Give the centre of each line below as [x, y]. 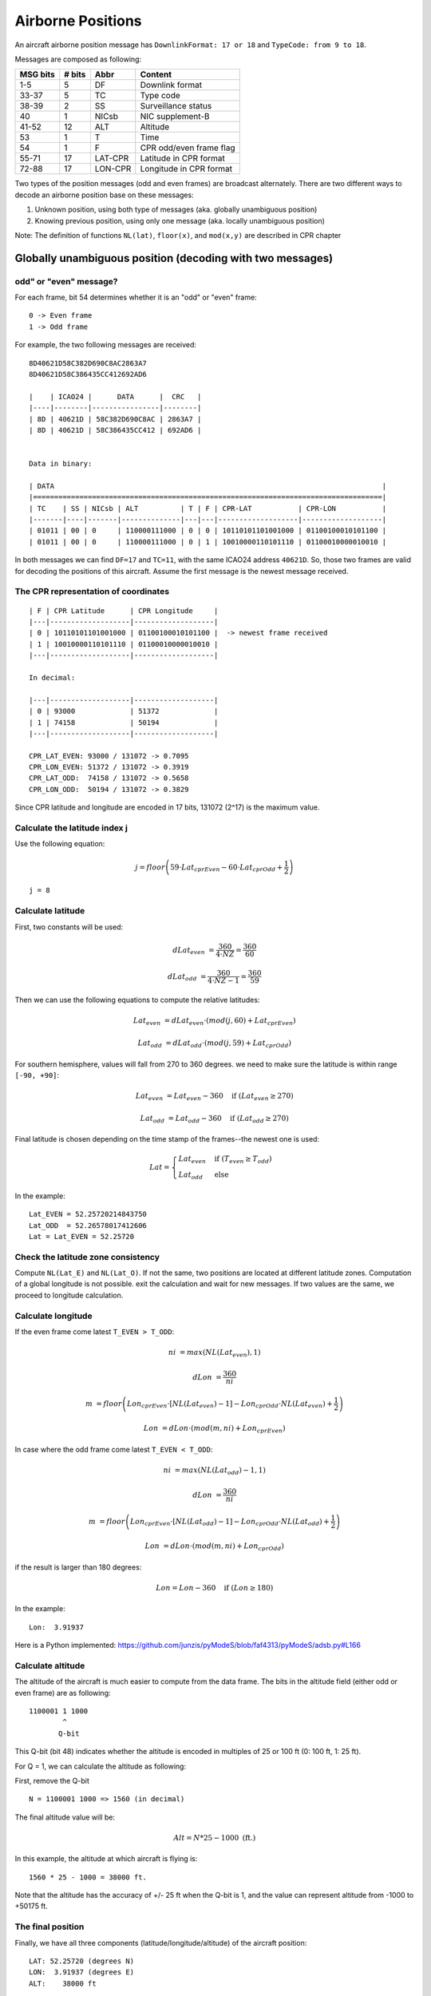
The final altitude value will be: [65, 1817]
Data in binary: [61, 464]
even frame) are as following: [63, 1693]
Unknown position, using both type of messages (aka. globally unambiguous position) [176, 210]
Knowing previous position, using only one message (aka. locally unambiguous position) [180, 220]
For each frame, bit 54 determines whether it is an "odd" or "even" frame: [136, 297]
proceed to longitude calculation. [69, 1295]
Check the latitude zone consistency [87, 1257]
